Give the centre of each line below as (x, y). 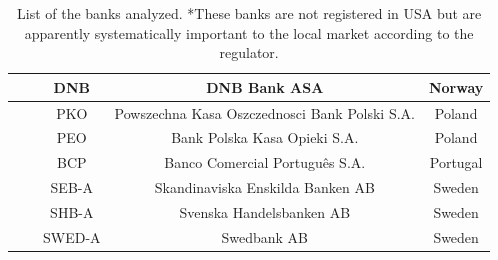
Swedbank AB (265, 236)
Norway (456, 86)
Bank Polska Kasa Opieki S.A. (265, 137)
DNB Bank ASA (265, 86)
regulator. (249, 52)
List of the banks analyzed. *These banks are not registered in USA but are (249, 13)
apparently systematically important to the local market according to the (249, 32)
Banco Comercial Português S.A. (265, 162)
